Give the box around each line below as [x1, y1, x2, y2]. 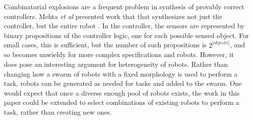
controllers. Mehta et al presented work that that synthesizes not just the [4, 11, 222, 21]
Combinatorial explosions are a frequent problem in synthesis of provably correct [4, 1, 245, 11]
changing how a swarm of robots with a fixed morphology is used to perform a [4, 68, 238, 79]
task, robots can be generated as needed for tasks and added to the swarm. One [4, 78, 242, 88]
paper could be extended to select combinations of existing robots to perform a [4, 97, 239, 107]
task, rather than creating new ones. [4, 106, 112, 117]
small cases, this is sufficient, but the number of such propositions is [4, 40, 207, 50]
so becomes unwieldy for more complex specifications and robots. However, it [4, 49, 234, 60]
